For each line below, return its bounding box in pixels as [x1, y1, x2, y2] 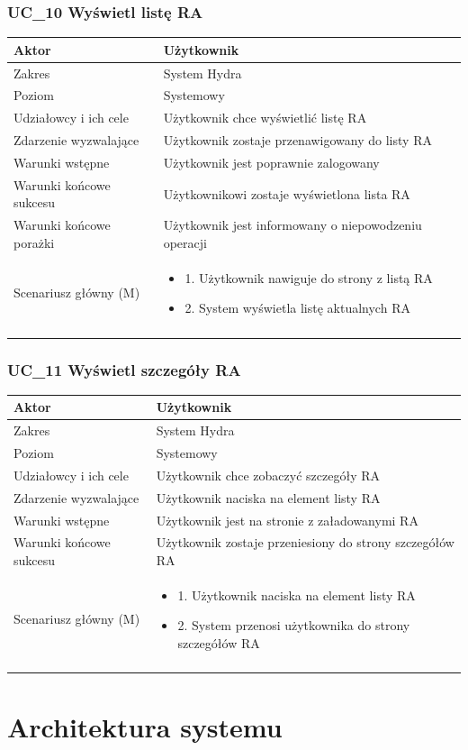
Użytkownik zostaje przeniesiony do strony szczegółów [156, 533, 454, 552]
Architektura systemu [7, 708, 283, 745]
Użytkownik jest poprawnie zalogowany [163, 152, 380, 171]
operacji [163, 233, 207, 252]
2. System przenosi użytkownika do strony [177, 616, 410, 635]
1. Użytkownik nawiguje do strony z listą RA [184, 268, 433, 287]
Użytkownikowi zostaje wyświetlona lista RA [163, 184, 410, 203]
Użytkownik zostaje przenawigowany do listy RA [163, 131, 432, 150]
